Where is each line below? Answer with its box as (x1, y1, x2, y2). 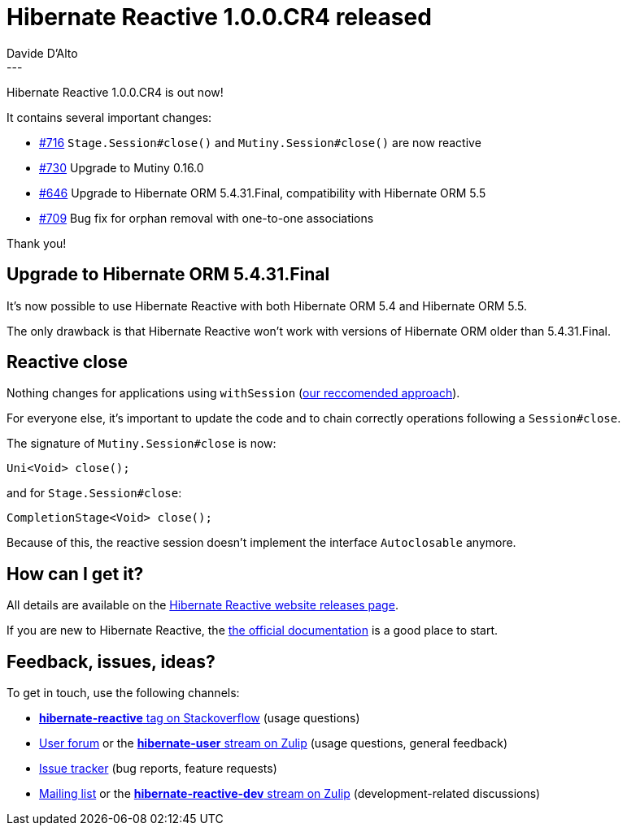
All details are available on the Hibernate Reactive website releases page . (7, 598, 398, 613)
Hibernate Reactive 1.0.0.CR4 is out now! (7, 84, 224, 99)
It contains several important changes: (7, 110, 212, 124)
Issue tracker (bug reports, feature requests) (39, 761, 277, 776)
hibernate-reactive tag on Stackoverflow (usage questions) (39, 711, 360, 726)
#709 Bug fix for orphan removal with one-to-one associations (39, 210, 374, 225)
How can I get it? (7, 563, 144, 584)
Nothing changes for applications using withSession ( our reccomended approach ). (7, 386, 460, 401)
